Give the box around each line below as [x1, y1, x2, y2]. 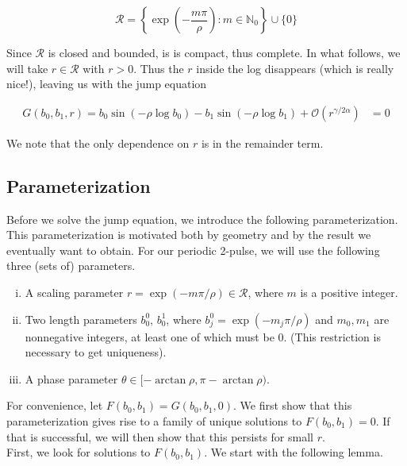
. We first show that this [232, 397, 352, 414]
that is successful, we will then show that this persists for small [6, 428, 313, 445]
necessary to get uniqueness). [25, 344, 167, 360]
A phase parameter [25, 370, 118, 387]
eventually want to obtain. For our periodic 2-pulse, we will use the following [6, 241, 380, 258]
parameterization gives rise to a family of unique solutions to [6, 412, 302, 429]
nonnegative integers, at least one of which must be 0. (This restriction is [25, 328, 381, 345]
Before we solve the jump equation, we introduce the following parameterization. [6, 210, 398, 227]
